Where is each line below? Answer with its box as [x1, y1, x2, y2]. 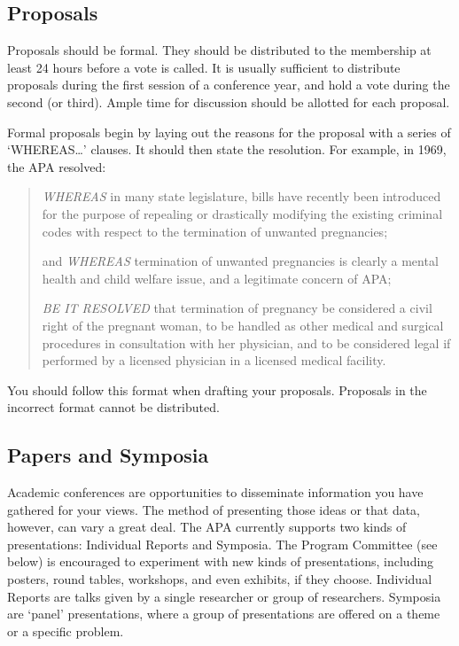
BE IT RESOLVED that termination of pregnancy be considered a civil [42, 299, 432, 317]
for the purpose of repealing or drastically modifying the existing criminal [42, 204, 443, 222]
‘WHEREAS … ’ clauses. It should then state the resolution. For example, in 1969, [7, 140, 447, 159]
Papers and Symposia [7, 441, 209, 469]
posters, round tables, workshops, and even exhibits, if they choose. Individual [7, 570, 432, 588]
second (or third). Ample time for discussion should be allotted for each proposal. [7, 92, 450, 111]
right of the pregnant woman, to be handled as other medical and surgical [42, 315, 444, 334]
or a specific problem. [7, 621, 124, 640]
